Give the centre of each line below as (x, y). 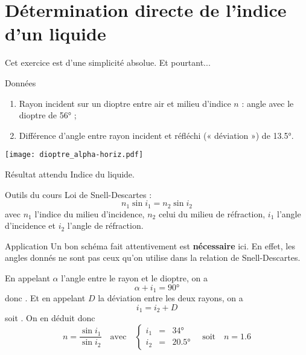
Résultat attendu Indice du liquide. (70, 174)
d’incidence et (30, 225)
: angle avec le (268, 103)
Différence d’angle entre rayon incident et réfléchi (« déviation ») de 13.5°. (156, 135)
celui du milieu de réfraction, (212, 213)
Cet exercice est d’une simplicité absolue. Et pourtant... (108, 62)
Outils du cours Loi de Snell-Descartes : (78, 194)
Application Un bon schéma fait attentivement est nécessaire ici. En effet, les (150, 245)
